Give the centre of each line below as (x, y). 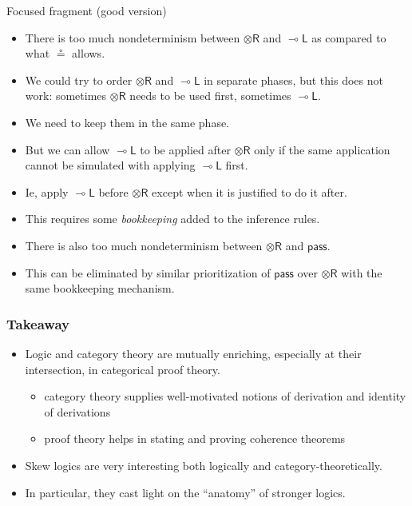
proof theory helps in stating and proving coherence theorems (195, 438)
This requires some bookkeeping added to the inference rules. (172, 219)
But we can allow (67, 149)
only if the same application (322, 149)
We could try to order (79, 80)
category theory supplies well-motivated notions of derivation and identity (225, 396)
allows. (89, 53)
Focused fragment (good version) (87, 10)
